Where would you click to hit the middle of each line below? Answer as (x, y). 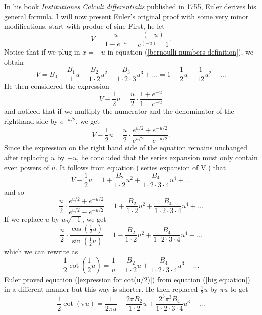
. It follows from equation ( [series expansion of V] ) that (141, 167)
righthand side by (31, 120)
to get (239, 289)
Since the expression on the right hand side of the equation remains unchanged (126, 147)
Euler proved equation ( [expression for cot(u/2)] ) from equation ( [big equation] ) (127, 279)
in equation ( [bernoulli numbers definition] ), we (180, 52)
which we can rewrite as (41, 252)
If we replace (24, 218)
